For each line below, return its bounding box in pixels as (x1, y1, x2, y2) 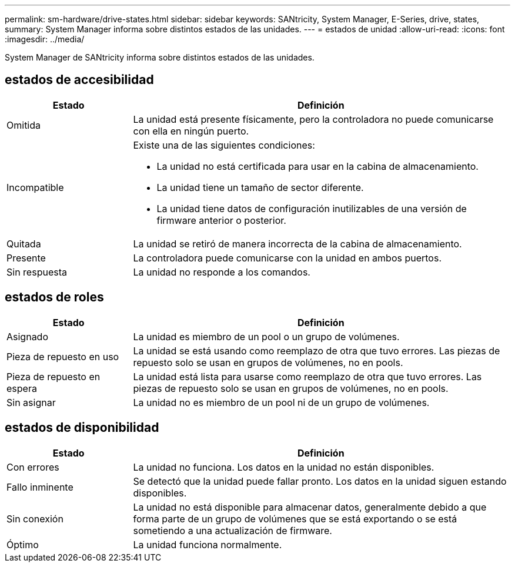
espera (6, 382, 37, 394)
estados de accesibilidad (5, 72, 154, 88)
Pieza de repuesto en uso (6, 350, 119, 363)
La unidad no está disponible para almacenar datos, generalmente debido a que (133, 501, 487, 513)
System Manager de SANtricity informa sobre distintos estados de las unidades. (5, 52, 315, 62)
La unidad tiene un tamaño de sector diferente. (156, 181, 364, 193)
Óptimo (6, 538, 39, 551)
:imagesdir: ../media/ (5, 34, 85, 44)
